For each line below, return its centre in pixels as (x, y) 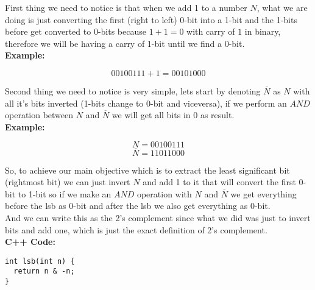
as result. (217, 115)
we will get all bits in (151, 115)
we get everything (264, 193)
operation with (164, 193)
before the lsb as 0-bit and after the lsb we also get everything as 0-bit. (138, 206)
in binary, (263, 31)
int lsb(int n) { (40, 261)
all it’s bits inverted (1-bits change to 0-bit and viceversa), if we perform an (146, 103)
